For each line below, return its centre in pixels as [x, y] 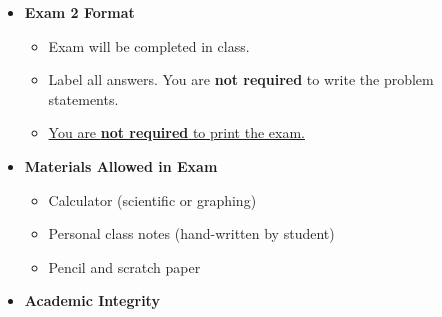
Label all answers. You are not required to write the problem [241, 79]
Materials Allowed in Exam [121, 165]
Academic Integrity [92, 300]
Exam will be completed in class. [149, 45]
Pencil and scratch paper [124, 266]
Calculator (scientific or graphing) [152, 199]
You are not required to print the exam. [176, 132]
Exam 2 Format [79, 12]
